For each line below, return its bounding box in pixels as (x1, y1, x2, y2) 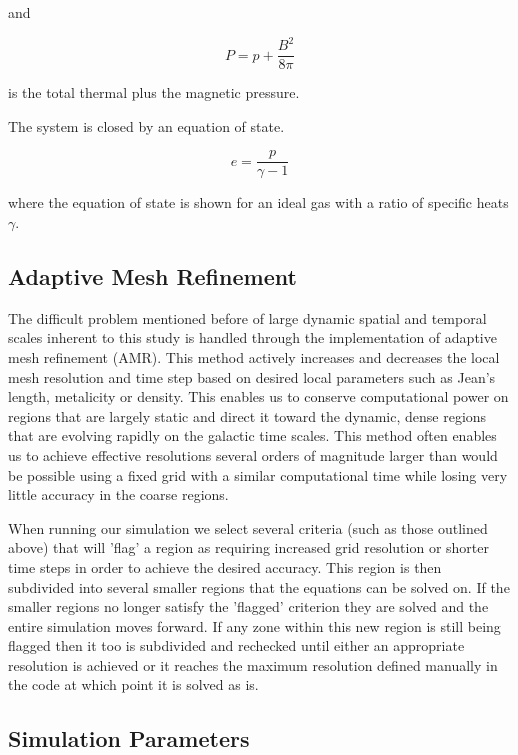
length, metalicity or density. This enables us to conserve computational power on (8, 386, 509, 407)
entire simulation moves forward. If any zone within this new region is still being (8, 615, 501, 636)
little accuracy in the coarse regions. (8, 484, 229, 505)
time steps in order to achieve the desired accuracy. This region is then (8, 556, 442, 577)
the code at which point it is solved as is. (8, 674, 259, 695)
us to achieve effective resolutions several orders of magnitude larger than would (8, 444, 498, 465)
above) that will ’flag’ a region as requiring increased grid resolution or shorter (8, 537, 489, 558)
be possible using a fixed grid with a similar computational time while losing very (8, 464, 508, 485)
